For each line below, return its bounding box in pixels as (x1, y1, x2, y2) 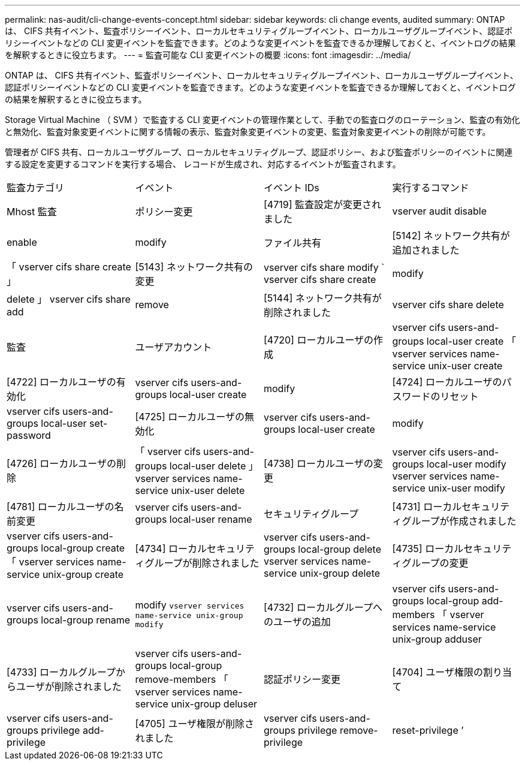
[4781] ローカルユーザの (7, 501, 114, 513)
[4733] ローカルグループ (7, 666, 116, 678)
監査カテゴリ (7, 182, 65, 194)
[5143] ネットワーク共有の (135, 261, 253, 273)
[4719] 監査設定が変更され (264, 198, 381, 210)
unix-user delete (171, 484, 245, 496)
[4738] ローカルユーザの (264, 457, 373, 469)
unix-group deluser (171, 698, 258, 710)
